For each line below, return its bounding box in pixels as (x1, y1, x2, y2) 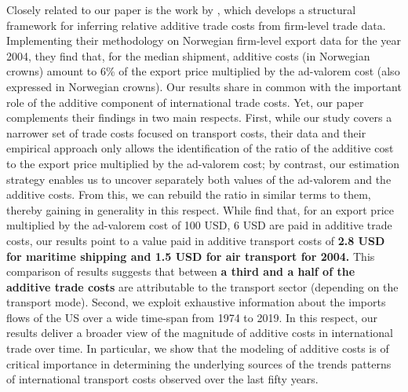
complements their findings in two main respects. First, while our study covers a (6, 109, 392, 126)
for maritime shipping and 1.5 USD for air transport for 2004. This (6, 247, 375, 264)
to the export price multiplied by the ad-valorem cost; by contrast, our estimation (6, 155, 399, 171)
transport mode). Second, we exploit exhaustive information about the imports (6, 294, 386, 310)
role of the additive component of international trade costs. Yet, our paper (6, 93, 364, 110)
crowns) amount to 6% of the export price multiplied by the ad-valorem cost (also (6, 63, 400, 79)
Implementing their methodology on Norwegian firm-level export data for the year (6, 32, 402, 49)
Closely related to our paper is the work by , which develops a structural (6, 2, 356, 17)
